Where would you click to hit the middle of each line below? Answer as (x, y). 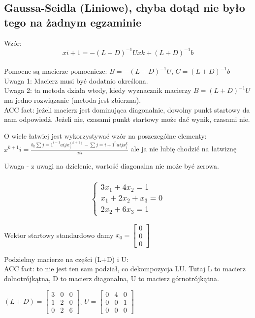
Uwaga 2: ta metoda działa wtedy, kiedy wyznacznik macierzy (98, 90)
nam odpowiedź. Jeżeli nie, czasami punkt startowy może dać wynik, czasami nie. (127, 119)
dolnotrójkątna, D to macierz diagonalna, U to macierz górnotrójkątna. (112, 278)
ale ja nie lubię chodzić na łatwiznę (184, 149)
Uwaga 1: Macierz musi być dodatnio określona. (76, 80)
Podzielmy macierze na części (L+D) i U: (66, 259)
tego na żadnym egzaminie (73, 22)
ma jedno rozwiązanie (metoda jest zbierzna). (73, 100)
